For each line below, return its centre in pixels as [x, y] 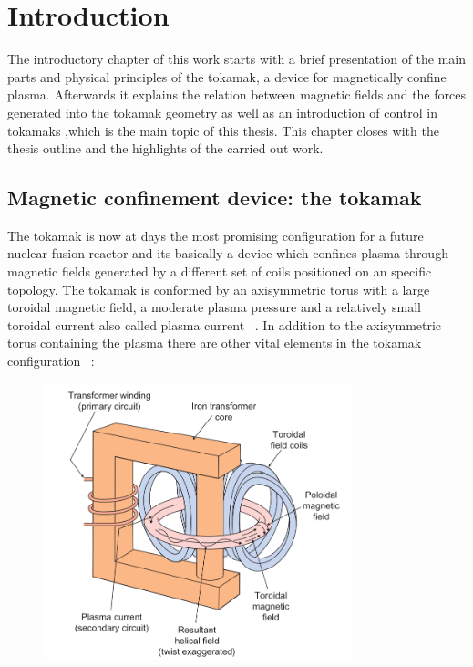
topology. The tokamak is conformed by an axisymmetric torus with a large [219, 289]
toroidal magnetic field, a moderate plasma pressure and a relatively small [214, 307]
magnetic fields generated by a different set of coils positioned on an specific [220, 271]
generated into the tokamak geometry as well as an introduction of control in [223, 112]
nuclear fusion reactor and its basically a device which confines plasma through [228, 253]
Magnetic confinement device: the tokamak [215, 198]
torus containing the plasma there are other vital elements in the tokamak [215, 343]
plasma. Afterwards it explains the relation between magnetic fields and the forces [236, 94]
